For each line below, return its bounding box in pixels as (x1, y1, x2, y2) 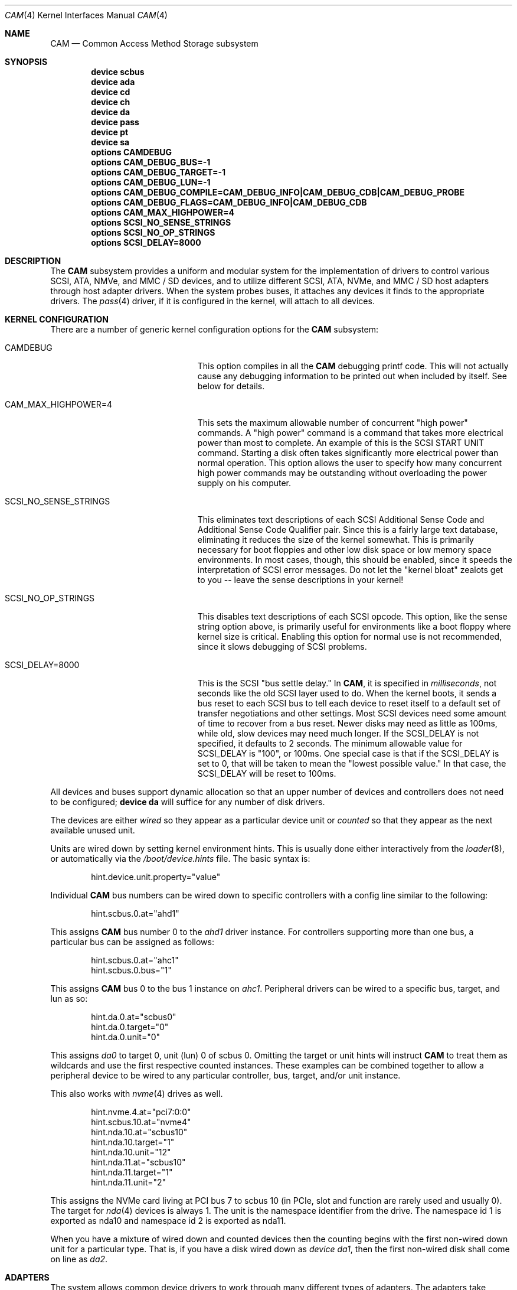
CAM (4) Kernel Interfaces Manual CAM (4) (5, 10, 168, 20)
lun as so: (50, 993, 88, 1004)
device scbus (91, 67, 145, 77)
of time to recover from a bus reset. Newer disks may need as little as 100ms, (197, 718, 498, 728)
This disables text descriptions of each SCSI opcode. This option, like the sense (197, 611, 508, 621)
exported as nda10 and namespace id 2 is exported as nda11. (50, 1216, 286, 1226)
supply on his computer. (197, 478, 292, 488)
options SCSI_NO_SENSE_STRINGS (91, 217, 231, 227)
